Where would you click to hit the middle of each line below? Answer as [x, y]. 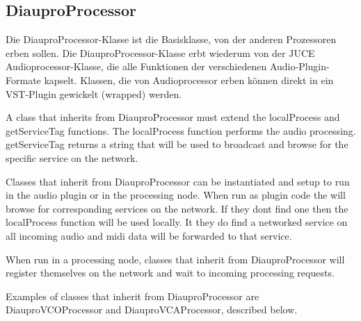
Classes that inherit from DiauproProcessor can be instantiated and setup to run [178, 181]
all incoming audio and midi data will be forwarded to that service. [149, 235]
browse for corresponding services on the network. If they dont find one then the [177, 208]
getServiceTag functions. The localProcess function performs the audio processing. [181, 130]
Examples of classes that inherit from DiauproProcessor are [133, 296]
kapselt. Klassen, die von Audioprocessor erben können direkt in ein [189, 80]
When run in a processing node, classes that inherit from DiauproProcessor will [175, 259]
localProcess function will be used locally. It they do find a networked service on [177, 222]
